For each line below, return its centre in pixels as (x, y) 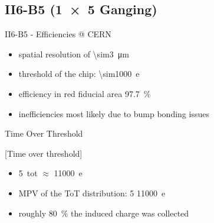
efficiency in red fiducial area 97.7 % (85, 93)
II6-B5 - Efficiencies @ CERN (58, 34)
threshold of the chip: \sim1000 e (79, 74)
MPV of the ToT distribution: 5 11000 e (92, 193)
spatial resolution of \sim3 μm (74, 54)
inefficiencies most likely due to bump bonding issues (114, 113)
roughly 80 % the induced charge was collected (104, 213)
